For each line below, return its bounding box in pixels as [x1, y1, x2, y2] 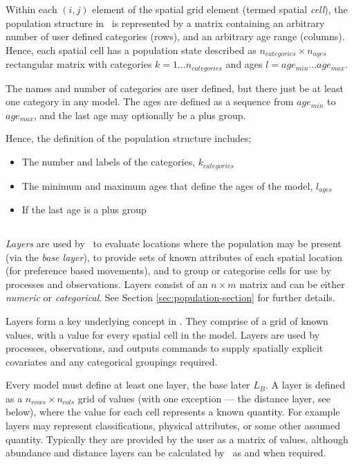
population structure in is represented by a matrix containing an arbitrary [6, 15, 325, 30]
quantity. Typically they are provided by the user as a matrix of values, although [6, 431, 348, 446]
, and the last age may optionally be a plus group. [33, 107, 246, 122]
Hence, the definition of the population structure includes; [6, 131, 252, 145]
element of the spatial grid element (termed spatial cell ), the [92, 2, 348, 16]
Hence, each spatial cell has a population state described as [6, 42, 257, 57]
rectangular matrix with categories [6, 57, 152, 71]
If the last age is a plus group [21, 202, 147, 216]
